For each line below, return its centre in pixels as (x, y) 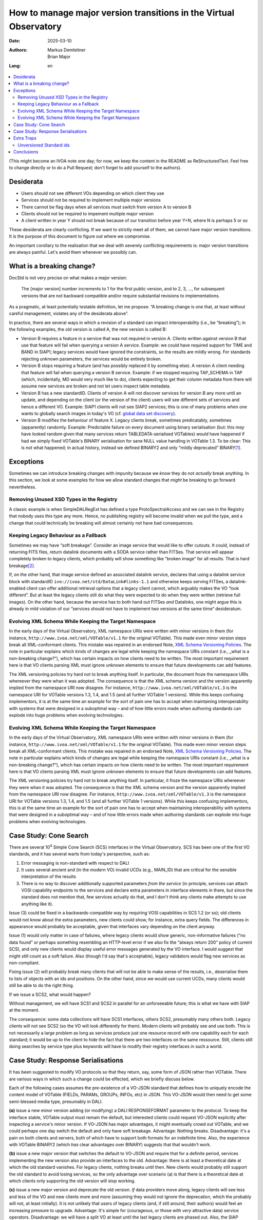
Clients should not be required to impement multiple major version (87, 214)
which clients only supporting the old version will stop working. (72, 1181)
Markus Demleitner (67, 50)
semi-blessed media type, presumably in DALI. (56, 1101)
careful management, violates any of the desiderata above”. (69, 314)
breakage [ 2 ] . (22, 566)
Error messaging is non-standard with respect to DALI (75, 863)
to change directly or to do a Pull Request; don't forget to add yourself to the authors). (95, 167)
